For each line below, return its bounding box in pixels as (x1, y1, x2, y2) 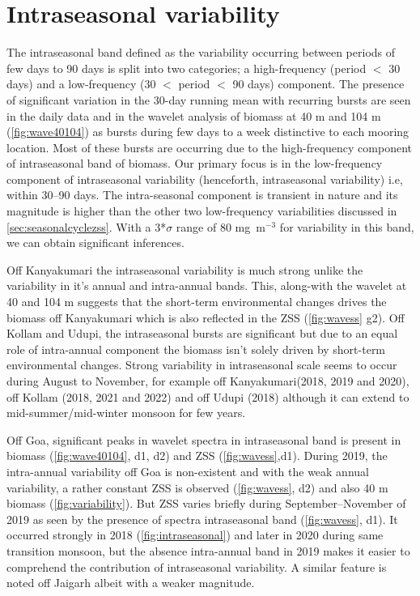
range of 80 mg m (176, 218, 265, 235)
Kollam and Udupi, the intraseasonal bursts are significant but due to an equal (6, 325, 398, 342)
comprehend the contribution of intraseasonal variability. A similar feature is (6, 558, 387, 575)
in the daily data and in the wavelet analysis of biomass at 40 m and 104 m (6, 107, 381, 124)
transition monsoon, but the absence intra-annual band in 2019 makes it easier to (6, 542, 410, 559)
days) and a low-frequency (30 (6, 75, 156, 92)
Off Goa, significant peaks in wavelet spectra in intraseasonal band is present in (6, 431, 401, 448)
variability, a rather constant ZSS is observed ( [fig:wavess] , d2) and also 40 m (6, 479, 388, 496)
